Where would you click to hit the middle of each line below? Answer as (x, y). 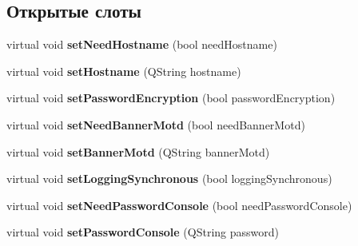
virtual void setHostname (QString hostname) (124, 71)
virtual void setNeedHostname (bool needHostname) (142, 44)
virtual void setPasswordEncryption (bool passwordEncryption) (171, 98)
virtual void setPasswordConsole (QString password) (143, 232)
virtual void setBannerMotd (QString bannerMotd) (138, 151)
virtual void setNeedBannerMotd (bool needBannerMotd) (156, 124)
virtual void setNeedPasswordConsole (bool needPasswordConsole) (179, 205)
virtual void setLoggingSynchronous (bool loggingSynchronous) (169, 179)
